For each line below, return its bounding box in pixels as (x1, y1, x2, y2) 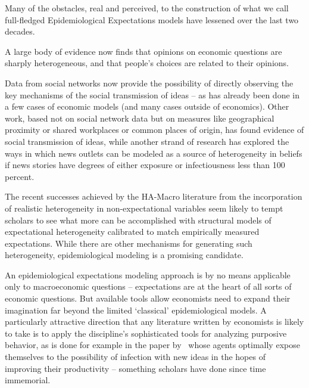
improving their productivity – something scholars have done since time (5, 362, 266, 374)
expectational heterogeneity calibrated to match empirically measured (5, 225, 260, 238)
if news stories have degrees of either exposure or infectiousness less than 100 (5, 159, 285, 171)
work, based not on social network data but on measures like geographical (5, 111, 274, 124)
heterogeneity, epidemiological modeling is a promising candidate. (5, 249, 244, 261)
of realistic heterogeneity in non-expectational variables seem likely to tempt (5, 201, 283, 214)
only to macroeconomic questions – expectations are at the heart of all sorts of (5, 280, 292, 293)
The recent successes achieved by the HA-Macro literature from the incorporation (5, 190, 302, 203)
